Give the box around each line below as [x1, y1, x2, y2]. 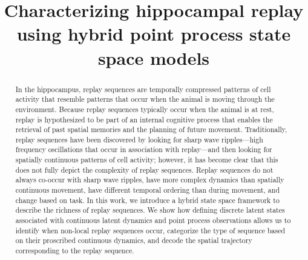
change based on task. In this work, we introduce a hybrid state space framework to [15, 195, 280, 205]
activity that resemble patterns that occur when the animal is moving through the [15, 94, 275, 104]
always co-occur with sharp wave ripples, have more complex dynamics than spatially [15, 175, 284, 185]
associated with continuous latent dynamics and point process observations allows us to [15, 215, 291, 225]
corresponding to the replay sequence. [15, 245, 134, 256]
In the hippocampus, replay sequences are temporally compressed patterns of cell [15, 84, 271, 94]
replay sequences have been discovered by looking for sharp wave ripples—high [15, 134, 263, 144]
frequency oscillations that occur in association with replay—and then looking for [15, 144, 272, 155]
